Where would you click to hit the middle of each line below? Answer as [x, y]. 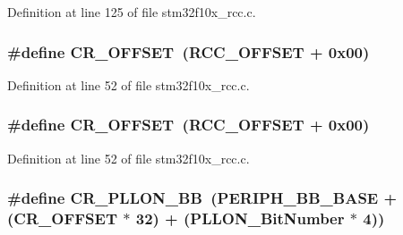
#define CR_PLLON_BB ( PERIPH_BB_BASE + [202, 198]
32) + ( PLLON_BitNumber [240, 218]
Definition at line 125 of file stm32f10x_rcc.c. [132, 12]
